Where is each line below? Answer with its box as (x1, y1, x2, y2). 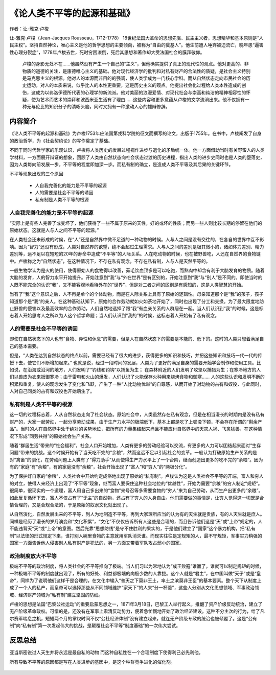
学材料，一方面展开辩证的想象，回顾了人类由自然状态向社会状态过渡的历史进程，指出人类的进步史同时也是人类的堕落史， (9, 154, 265, 160)
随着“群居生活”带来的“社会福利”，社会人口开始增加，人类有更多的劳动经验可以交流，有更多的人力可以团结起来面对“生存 (9, 442, 261, 448)
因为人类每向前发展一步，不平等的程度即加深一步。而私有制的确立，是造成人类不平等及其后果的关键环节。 (9, 161, 234, 167)
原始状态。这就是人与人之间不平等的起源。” (9, 227, 99, 234)
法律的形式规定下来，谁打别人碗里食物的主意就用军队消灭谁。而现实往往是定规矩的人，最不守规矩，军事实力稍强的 (20, 532, 263, 539)
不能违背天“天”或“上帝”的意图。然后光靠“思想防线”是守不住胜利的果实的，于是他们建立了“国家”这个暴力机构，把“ (9, 525, 247, 531)
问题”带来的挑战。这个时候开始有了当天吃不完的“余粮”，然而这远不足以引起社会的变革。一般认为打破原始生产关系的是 (9, 450, 258, 456)
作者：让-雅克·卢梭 (9, 26, 49, 32)
